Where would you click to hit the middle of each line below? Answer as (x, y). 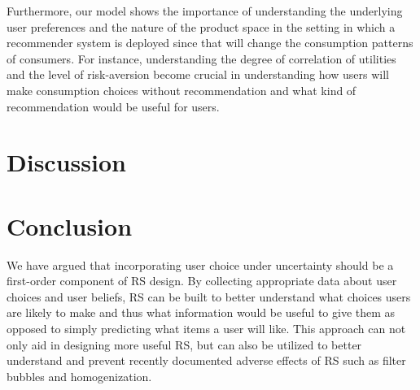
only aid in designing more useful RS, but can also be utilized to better (184, 344)
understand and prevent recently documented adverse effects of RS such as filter (206, 360)
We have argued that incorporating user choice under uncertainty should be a (200, 264)
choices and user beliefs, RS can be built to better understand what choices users (209, 296)
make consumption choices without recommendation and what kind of (182, 90)
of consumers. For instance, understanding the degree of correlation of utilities (201, 58)
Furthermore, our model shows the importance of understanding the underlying (205, 11)
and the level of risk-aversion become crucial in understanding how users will (198, 74)
